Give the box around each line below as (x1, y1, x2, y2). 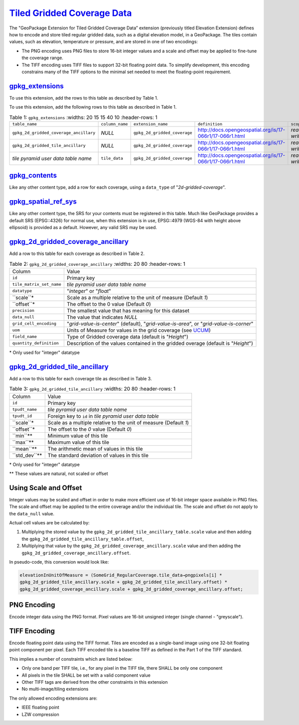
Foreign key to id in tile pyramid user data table (47, 412, 159, 419)
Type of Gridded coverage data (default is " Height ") (66, 333, 189, 340)
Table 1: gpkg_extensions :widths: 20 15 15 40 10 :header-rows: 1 (9, 114, 158, 121)
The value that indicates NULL (66, 314, 138, 321)
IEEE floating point (21, 705, 59, 711)
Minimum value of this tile (47, 432, 108, 439)
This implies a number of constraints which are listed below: (9, 656, 133, 662)
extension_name (133, 121, 168, 126)
